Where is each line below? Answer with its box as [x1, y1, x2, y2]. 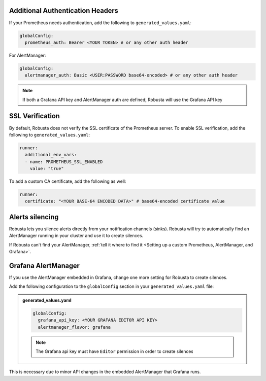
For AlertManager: [9, 52, 46, 58]
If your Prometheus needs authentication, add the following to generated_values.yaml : [9, 20, 192, 26]
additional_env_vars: [25, 152, 77, 158]
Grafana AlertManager [9, 261, 80, 270]
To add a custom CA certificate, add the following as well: [9, 178, 127, 184]
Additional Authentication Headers [9, 6, 118, 15]
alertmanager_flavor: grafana [37, 324, 111, 330]
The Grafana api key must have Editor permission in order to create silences [35, 348, 194, 354]
